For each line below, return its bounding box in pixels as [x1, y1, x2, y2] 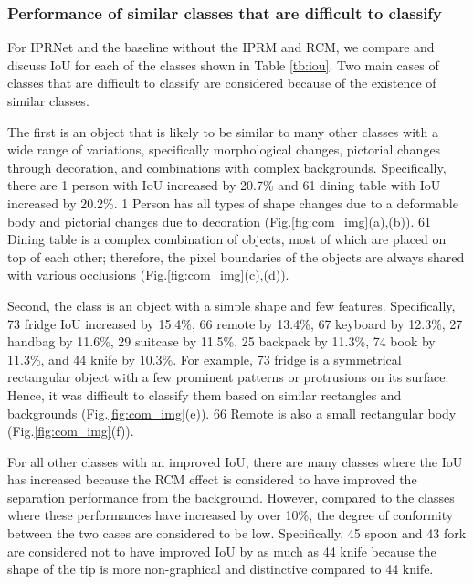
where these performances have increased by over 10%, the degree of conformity [7, 505, 454, 525]
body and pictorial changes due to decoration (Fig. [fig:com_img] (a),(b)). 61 [7, 211, 431, 230]
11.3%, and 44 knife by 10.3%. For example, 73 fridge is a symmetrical [7, 349, 402, 368]
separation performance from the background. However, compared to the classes [7, 487, 455, 506]
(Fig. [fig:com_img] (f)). [7, 421, 134, 441]
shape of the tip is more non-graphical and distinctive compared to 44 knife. [7, 559, 434, 579]
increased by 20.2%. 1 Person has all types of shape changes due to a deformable [7, 193, 458, 212]
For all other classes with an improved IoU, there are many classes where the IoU [7, 451, 463, 471]
